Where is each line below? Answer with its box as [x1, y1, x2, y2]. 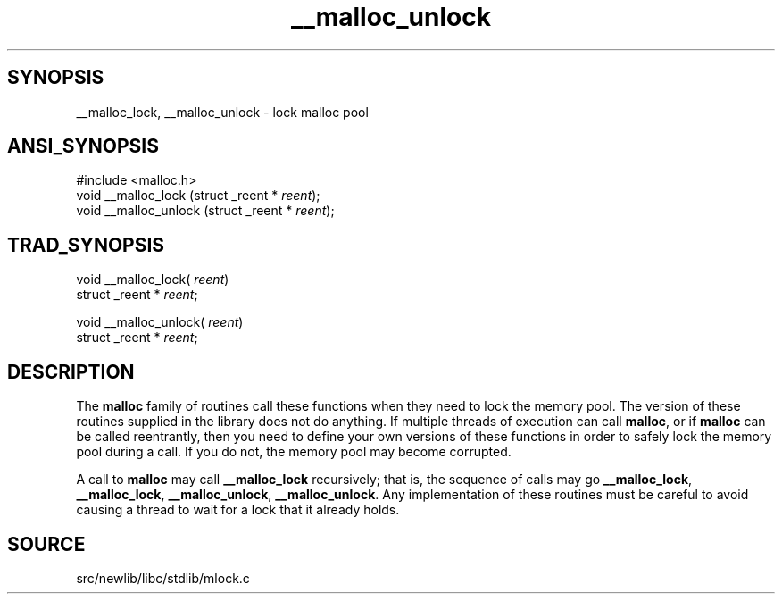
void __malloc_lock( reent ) [76, 271, 229, 288]
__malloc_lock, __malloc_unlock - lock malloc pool [76, 104, 369, 120]
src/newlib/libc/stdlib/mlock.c [76, 570, 250, 586]
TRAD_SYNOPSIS [7, 233, 165, 256]
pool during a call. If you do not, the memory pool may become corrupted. [76, 444, 512, 460]
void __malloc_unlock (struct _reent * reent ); [76, 203, 335, 219]
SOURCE [7, 532, 86, 555]
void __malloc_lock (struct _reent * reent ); [76, 188, 320, 204]
